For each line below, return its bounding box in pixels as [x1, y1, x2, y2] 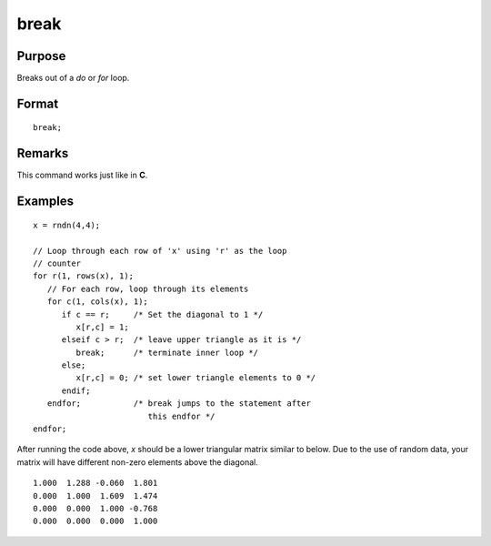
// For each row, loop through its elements [46, 283, 249, 294]
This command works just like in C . [16, 169, 148, 181]
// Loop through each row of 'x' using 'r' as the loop [33, 246, 287, 256]
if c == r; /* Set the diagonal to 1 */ [61, 309, 264, 319]
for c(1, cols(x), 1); [46, 297, 149, 307]
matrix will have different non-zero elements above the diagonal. [16, 456, 258, 468]
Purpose [16, 48, 66, 64]
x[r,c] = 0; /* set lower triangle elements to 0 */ [75, 373, 316, 383]
